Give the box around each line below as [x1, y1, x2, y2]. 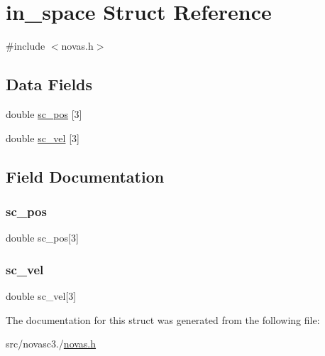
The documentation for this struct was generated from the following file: [6, 312, 320, 327]
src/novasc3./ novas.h [6, 336, 97, 351]
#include [6, 38, 45, 53]
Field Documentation [6, 165, 165, 187]
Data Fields [6, 73, 93, 95]
